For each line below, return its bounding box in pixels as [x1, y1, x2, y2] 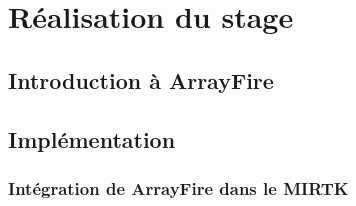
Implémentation [8, 123, 176, 154]
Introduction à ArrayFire [8, 64, 274, 95]
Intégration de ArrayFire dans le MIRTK [8, 175, 349, 200]
